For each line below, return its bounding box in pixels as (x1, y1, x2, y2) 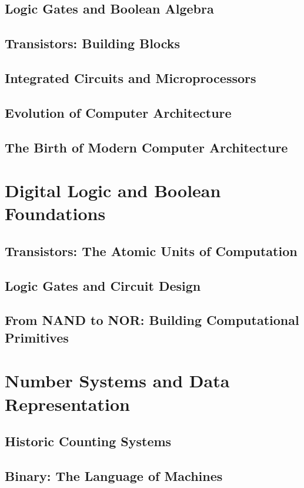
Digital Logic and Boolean (5, 178, 221, 202)
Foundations (5, 201, 106, 225)
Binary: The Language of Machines (5, 466, 223, 484)
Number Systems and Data (5, 369, 230, 393)
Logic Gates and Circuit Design (5, 276, 201, 294)
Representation (5, 391, 130, 416)
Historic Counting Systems (5, 432, 172, 450)
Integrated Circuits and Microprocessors (5, 68, 256, 87)
